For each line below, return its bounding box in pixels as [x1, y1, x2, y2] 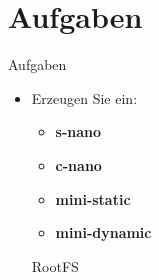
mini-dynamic [55, 222, 152, 243]
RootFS [31, 255, 79, 276]
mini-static [55, 188, 131, 209]
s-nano [55, 121, 102, 142]
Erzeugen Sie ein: [31, 87, 138, 108]
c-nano [55, 154, 102, 175]
